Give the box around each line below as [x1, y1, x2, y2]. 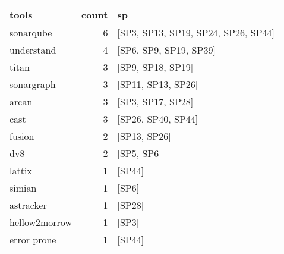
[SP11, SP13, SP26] [117, 77, 198, 91]
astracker [10, 198, 47, 212]
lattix [10, 164, 32, 177]
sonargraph [10, 77, 56, 91]
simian [10, 181, 37, 195]
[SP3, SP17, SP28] [117, 95, 194, 108]
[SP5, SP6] [117, 146, 162, 160]
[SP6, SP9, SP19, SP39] [117, 43, 216, 57]
